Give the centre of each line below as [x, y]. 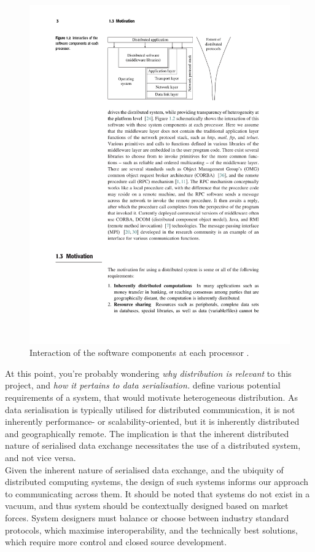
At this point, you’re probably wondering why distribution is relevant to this [148, 373]
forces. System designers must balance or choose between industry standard [147, 517]
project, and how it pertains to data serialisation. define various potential [143, 385]
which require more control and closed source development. [116, 542]
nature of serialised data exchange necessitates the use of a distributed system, [153, 445]
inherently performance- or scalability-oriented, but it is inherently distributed [152, 421]
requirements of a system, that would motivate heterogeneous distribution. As [151, 397]
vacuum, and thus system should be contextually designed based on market [147, 506]
